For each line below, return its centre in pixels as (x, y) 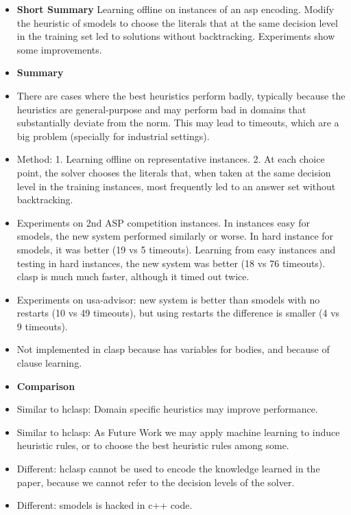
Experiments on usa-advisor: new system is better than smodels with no (168, 299)
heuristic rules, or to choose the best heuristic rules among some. (153, 445)
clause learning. (49, 363)
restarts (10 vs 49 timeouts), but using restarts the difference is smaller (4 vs (178, 313)
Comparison (46, 386)
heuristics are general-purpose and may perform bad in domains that (161, 109)
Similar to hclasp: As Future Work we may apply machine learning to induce (178, 432)
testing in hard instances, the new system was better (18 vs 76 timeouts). (171, 263)
